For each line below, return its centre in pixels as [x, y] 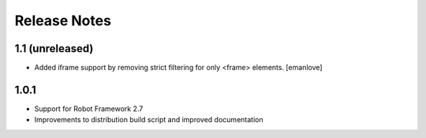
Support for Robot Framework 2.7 [89, 108]
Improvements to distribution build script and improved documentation [149, 120]
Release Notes [63, 21]
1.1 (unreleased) [54, 48]
